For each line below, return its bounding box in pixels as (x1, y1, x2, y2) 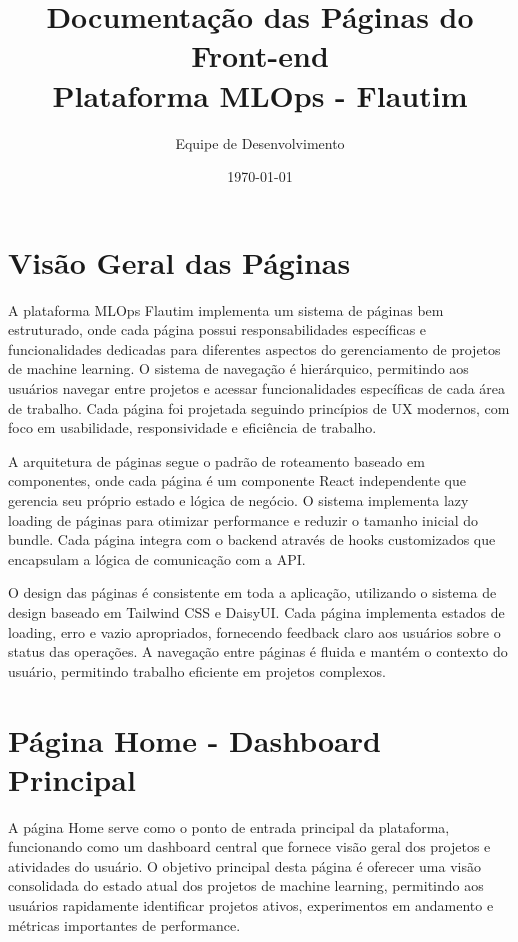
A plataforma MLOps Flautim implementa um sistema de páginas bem (8, 299, 444, 320)
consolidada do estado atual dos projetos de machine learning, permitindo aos (8, 875, 484, 896)
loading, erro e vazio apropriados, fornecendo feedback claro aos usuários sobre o (8, 621, 501, 642)
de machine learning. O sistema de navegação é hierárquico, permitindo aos (8, 358, 469, 379)
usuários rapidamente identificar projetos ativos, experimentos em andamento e (8, 895, 494, 915)
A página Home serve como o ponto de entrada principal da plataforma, (8, 816, 450, 837)
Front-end (191, 35, 329, 76)
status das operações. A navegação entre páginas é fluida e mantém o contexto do (8, 641, 508, 662)
